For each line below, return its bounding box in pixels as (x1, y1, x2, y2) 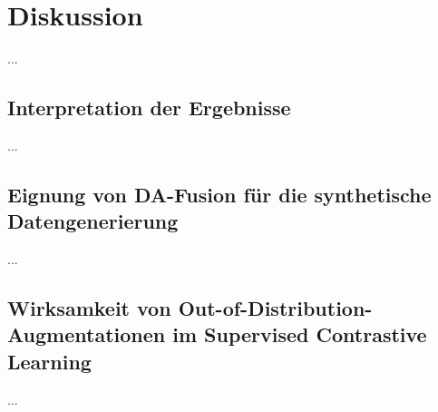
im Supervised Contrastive (172, 320, 427, 348)
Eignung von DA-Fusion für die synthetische (7, 180, 432, 208)
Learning (7, 347, 92, 375)
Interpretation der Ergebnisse (7, 93, 291, 122)
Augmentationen (7, 320, 166, 348)
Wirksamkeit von (7, 294, 171, 322)
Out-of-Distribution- (178, 294, 373, 322)
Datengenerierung (7, 207, 179, 235)
